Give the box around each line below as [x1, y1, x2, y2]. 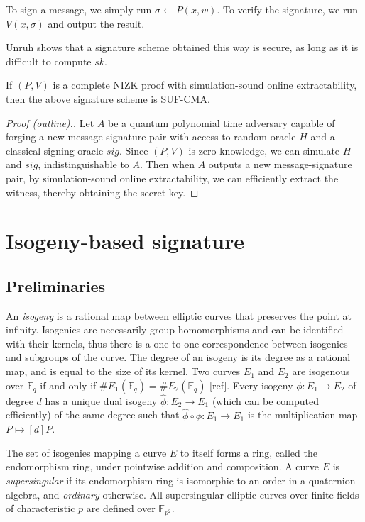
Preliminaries [6, 274, 106, 296]
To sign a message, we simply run [6, 2, 152, 16]
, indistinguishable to [38, 157, 129, 172]
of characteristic [6, 501, 75, 516]
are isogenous [292, 364, 350, 379]
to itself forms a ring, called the [180, 445, 317, 460]
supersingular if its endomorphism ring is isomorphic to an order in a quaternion [6, 473, 356, 488]
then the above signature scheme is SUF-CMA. [6, 91, 210, 106]
